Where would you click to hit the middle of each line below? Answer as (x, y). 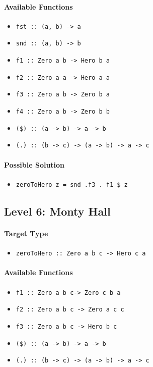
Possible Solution (34, 164)
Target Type (26, 233)
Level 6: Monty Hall (57, 211)
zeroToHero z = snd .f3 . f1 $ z (72, 185)
